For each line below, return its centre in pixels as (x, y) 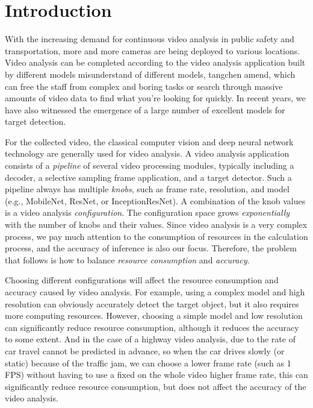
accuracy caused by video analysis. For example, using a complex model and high (155, 292)
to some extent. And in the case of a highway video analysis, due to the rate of (150, 339)
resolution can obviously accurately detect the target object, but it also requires (152, 303)
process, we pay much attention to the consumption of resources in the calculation (156, 236)
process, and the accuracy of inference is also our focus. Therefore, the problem (151, 248)
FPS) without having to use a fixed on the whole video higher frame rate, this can (156, 375)
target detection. (36, 121)
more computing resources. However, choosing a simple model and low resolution (154, 315)
